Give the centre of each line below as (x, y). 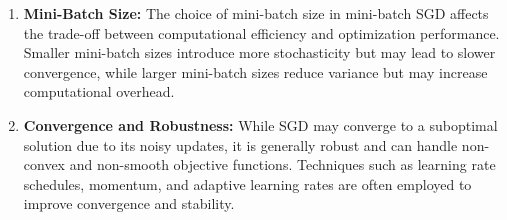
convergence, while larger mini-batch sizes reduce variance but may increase (255, 71)
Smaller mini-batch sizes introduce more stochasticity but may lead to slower (259, 52)
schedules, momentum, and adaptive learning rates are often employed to (247, 183)
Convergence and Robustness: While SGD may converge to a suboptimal (260, 124)
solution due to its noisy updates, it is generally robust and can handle (240, 144)
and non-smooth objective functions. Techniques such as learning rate (282, 164)
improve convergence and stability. (129, 203)
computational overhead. (99, 91)
